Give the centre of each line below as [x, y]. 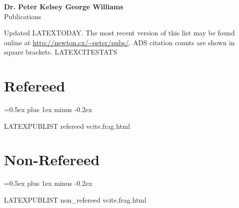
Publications [23, 16]
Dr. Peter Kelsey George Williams [64, 6]
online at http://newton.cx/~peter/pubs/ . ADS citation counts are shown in [119, 42]
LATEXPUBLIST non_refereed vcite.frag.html [75, 200]
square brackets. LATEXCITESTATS [61, 52]
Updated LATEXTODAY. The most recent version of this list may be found [119, 33]
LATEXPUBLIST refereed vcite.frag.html [67, 126]
